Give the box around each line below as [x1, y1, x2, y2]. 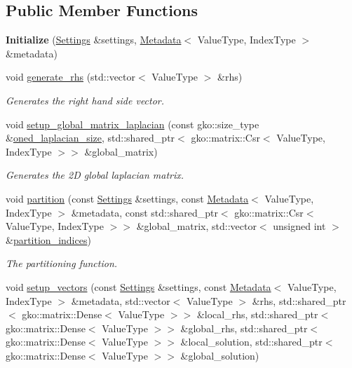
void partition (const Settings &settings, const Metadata [6, 191, 249, 205]
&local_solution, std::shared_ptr [180, 334, 323, 349]
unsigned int [273, 219, 326, 233]
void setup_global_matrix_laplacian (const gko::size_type [6, 116, 259, 131]
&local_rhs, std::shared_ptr [196, 307, 318, 322]
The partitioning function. [6, 256, 118, 271]
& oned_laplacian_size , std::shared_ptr [6, 130, 175, 145]
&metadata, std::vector [71, 293, 170, 308]
